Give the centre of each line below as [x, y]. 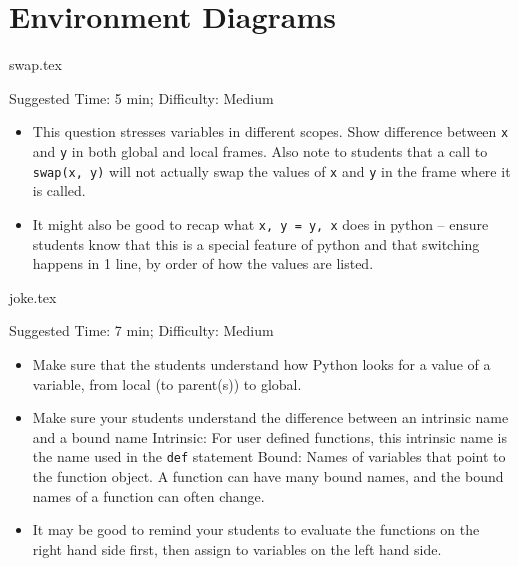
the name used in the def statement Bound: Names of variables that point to [269, 456]
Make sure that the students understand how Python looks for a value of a [261, 363]
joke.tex [33, 296]
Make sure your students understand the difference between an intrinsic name [270, 417]
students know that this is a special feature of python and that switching [256, 243]
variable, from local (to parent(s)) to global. [167, 383]
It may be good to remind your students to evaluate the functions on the [256, 529]
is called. [59, 190]
